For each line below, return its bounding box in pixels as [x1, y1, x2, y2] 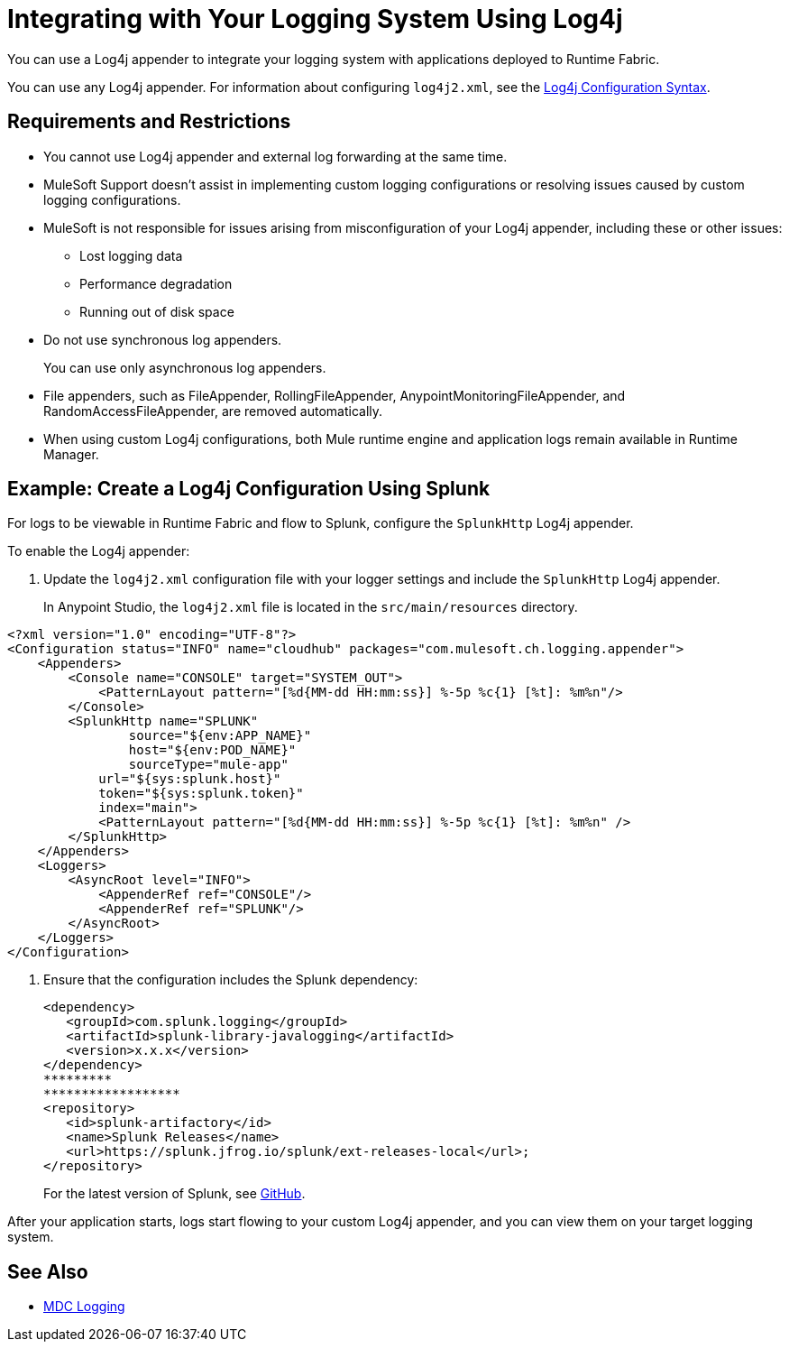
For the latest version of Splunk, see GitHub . [43, 1186, 306, 1202]
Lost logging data [79, 247, 183, 263]
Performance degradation [79, 275, 233, 291]
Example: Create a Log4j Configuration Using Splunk [7, 477, 491, 501]
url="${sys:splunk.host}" [98, 772, 281, 787]
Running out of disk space [79, 303, 234, 319]
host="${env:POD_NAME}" [128, 743, 297, 758]
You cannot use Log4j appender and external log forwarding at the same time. [43, 148, 508, 164]
